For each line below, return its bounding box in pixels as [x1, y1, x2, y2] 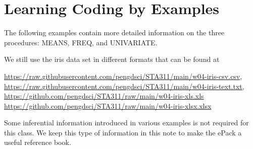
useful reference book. [4, 137, 71, 147]
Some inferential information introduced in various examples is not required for [4, 117, 249, 128]
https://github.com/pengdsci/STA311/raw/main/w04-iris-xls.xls [4, 91, 204, 101]
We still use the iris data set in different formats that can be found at [4, 54, 220, 64]
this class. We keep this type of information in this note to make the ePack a [4, 127, 242, 137]
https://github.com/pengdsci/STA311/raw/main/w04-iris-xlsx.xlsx [4, 100, 212, 111]
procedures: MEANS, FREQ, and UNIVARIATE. [4, 37, 158, 47]
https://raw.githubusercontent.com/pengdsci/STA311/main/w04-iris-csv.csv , [4, 70, 242, 81]
